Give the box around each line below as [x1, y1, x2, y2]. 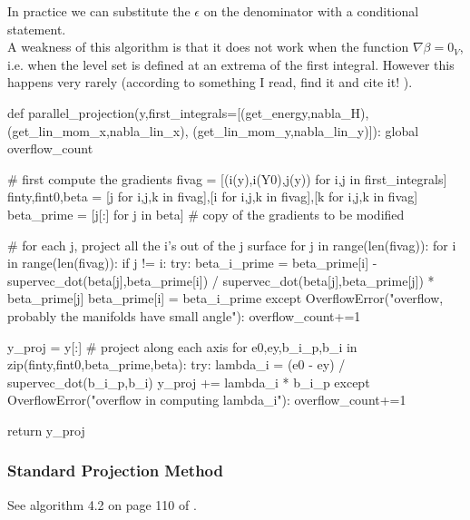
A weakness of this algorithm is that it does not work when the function [7, 37, 409, 56]
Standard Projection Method [7, 459, 223, 482]
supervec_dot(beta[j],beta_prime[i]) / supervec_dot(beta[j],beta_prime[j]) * [7, 270, 435, 289]
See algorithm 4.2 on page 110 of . [7, 495, 197, 514]
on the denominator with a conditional [203, 2, 419, 20]
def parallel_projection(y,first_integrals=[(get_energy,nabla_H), [7, 103, 369, 122]
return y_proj [7, 420, 85, 439]
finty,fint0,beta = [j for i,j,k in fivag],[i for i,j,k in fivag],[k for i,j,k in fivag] [7, 187, 418, 206]
